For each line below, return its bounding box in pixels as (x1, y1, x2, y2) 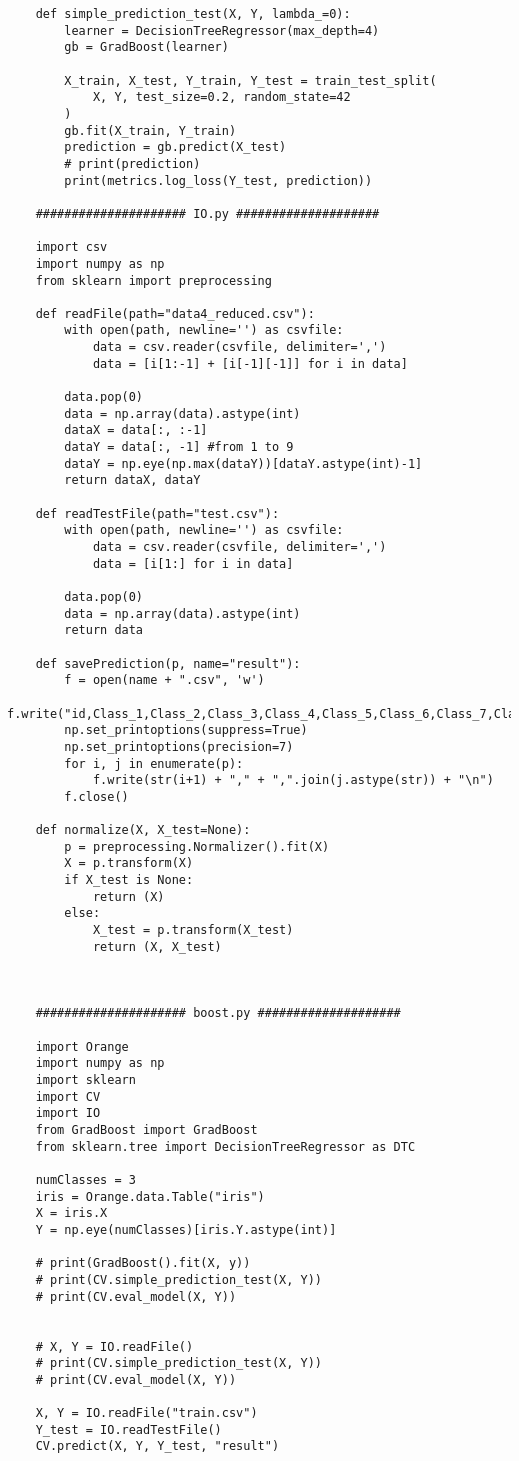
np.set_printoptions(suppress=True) (64, 723, 308, 738)
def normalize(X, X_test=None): (35, 823, 251, 838)
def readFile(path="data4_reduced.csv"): (35, 306, 315, 321)
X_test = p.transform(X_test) (92, 923, 294, 938)
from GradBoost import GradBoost (35, 1122, 258, 1137)
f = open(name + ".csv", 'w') (64, 673, 265, 688)
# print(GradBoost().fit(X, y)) (35, 1256, 251, 1271)
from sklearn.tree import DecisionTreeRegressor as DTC (35, 1139, 416, 1154)
